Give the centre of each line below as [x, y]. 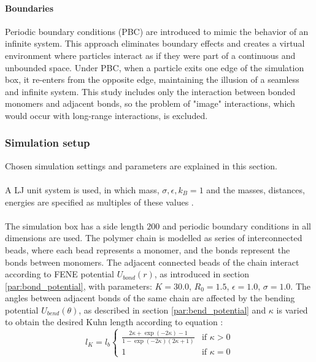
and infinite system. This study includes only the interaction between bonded [150, 91]
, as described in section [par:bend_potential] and [172, 310]
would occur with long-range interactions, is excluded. [106, 115]
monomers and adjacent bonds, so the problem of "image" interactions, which [150, 103]
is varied [292, 310]
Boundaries [29, 8]
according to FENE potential [60, 274]
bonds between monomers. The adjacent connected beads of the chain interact [152, 262]
